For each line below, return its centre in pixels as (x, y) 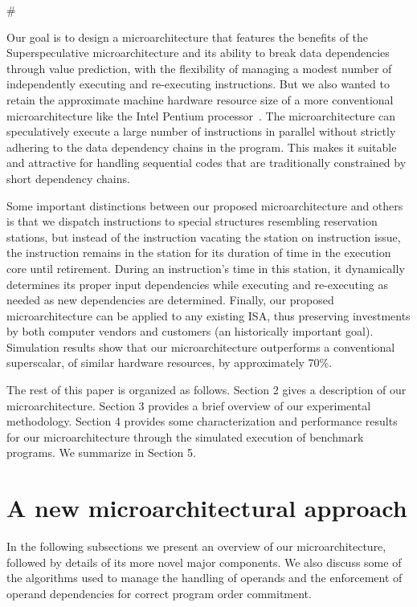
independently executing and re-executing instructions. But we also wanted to (198, 84)
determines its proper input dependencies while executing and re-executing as (197, 284)
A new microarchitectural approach (207, 508)
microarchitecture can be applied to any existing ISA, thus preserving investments (208, 315)
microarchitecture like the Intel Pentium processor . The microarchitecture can (201, 115)
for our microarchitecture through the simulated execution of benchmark (185, 436)
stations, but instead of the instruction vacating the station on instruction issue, (204, 236)
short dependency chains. (68, 178)
